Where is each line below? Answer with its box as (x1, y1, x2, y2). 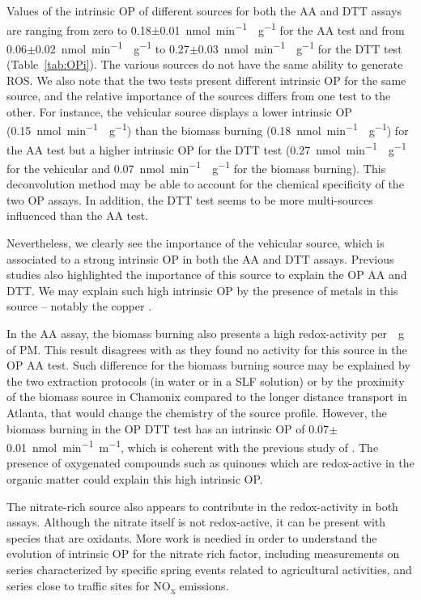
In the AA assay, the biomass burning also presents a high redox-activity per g (6, 324, 405, 341)
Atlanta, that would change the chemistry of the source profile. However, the (6, 404, 387, 420)
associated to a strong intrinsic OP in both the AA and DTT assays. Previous (6, 250, 394, 267)
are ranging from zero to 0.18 (6, 21, 151, 38)
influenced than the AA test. (6, 207, 149, 224)
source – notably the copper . (6, 298, 152, 315)
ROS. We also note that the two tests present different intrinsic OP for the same (6, 71, 406, 88)
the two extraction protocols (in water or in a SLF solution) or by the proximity (6, 372, 405, 389)
